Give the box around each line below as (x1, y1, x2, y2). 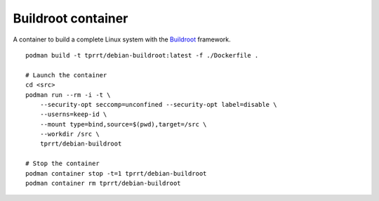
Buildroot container (13, 11, 128, 26)
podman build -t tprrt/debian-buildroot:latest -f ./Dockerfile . (25, 51, 259, 59)
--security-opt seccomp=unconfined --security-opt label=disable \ (39, 100, 277, 108)
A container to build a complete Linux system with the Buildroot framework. (13, 35, 231, 44)
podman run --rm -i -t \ (25, 91, 111, 98)
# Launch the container (25, 71, 107, 79)
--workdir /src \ (39, 130, 100, 138)
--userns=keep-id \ (39, 110, 107, 119)
